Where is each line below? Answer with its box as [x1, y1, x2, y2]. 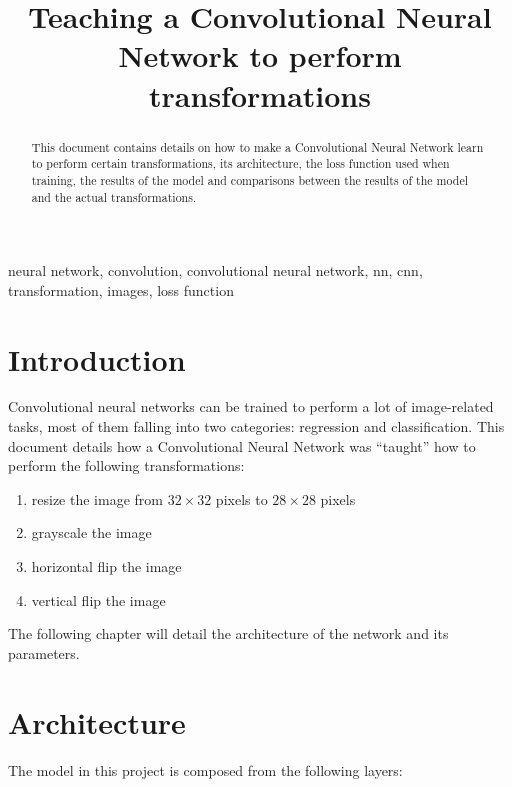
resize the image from [31, 488, 163, 509]
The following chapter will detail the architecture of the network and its [8, 623, 449, 644]
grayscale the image [31, 522, 152, 543]
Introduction [8, 338, 186, 379]
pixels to [215, 488, 268, 509]
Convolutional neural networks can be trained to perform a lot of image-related [8, 396, 494, 417]
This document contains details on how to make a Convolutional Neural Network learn [31, 138, 484, 155]
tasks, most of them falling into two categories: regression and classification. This [8, 416, 505, 437]
